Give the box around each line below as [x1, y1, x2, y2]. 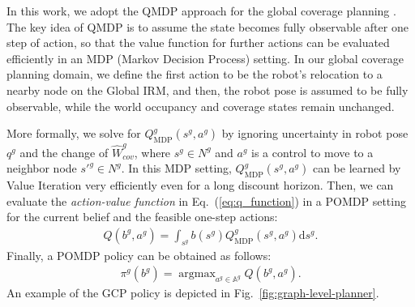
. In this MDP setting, [121, 160, 232, 177]
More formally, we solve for [6, 125, 141, 142]
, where [134, 143, 171, 160]
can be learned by [312, 160, 401, 177]
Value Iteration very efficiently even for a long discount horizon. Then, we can [6, 177, 394, 194]
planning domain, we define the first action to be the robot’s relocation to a [6, 66, 383, 83]
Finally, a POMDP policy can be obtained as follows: [6, 246, 272, 263]
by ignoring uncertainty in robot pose [221, 125, 409, 142]
